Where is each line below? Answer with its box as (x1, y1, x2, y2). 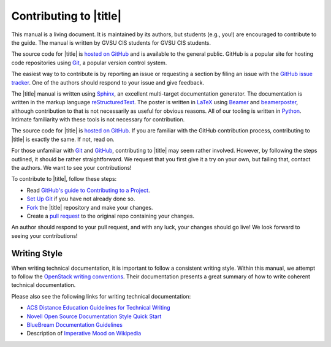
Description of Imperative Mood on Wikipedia (26, 330, 142, 337)
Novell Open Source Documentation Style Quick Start (26, 313, 162, 320)
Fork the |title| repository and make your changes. (26, 204, 153, 211)
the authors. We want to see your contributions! (11, 164, 132, 172)
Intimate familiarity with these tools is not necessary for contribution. (11, 116, 185, 123)
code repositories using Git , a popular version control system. (11, 59, 167, 66)
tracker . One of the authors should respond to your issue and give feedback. (11, 78, 205, 86)
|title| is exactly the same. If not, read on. (11, 135, 115, 143)
